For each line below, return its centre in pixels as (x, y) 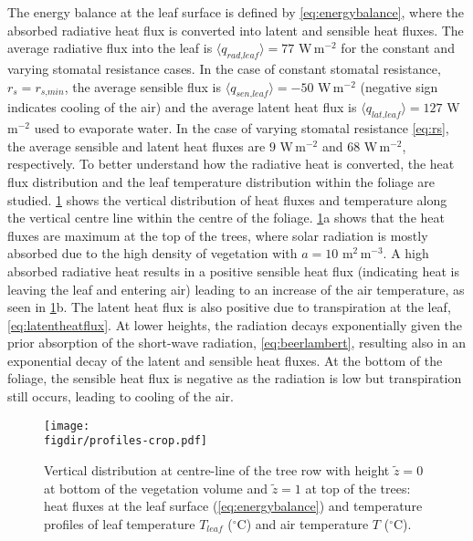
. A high (406, 253)
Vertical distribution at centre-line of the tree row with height (217, 469)
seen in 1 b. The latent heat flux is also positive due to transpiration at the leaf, (229, 307)
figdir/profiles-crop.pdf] (126, 441)
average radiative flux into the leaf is (110, 48)
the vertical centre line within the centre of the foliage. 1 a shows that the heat (226, 218)
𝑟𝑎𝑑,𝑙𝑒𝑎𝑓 (243, 55)
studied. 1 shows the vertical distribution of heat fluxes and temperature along (227, 199)
